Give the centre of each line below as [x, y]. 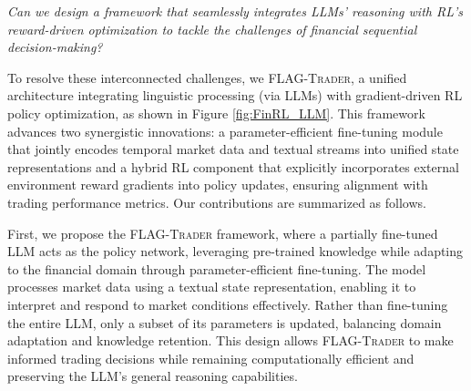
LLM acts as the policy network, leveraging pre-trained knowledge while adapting [235, 251]
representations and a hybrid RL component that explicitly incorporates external [233, 166]
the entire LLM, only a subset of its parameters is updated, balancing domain [225, 322]
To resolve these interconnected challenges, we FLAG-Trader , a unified [207, 77]
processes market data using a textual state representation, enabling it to [212, 287]
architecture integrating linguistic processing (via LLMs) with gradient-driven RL [235, 95]
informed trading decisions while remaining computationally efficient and [211, 358]
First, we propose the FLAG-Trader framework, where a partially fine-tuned [223, 233]
